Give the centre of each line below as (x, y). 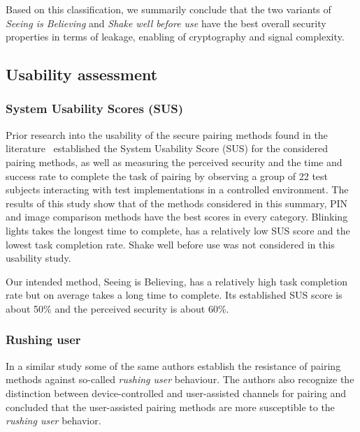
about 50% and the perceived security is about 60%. (117, 308)
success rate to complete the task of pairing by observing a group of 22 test (167, 176)
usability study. (38, 258)
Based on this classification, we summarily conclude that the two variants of (168, 9)
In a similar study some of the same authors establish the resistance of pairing (173, 365)
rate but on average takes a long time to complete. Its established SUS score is (174, 295)
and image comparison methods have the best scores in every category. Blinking (177, 217)
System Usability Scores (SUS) (95, 109)
